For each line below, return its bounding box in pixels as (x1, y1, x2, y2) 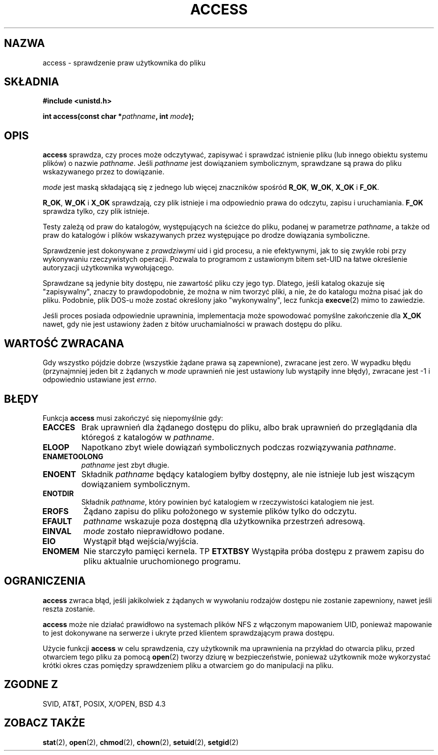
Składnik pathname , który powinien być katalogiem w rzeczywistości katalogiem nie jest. (81, 497, 374, 506)
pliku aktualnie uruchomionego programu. (83, 556, 241, 566)
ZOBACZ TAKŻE (4, 717, 85, 730)
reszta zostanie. (42, 604, 95, 613)
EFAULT (42, 516, 72, 526)
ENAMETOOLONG (42, 452, 103, 461)
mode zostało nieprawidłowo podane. (83, 526, 225, 536)
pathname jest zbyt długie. (81, 460, 169, 469)
